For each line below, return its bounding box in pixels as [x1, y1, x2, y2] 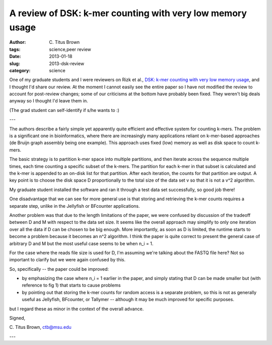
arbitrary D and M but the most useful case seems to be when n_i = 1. [9, 240, 154, 247]
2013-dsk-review [49, 61, 85, 67]
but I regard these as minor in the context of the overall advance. [9, 306, 144, 312]
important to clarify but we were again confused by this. [9, 257, 126, 263]
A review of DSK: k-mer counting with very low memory [9, 8, 247, 19]
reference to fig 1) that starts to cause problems [22, 282, 121, 289]
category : [9, 67, 31, 73]
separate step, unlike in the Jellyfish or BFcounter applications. [9, 203, 141, 209]
